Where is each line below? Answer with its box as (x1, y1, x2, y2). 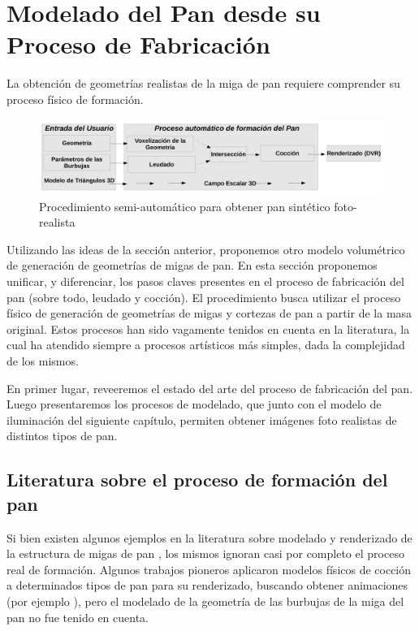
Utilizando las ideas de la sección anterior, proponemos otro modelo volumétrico (6, 240, 405, 257)
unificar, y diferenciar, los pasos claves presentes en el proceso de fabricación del (6, 273, 404, 290)
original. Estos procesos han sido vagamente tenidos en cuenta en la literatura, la (6, 320, 410, 337)
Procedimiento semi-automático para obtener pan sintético (39, 197, 330, 214)
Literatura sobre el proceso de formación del (6, 467, 388, 492)
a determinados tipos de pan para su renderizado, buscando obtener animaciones (6, 577, 408, 594)
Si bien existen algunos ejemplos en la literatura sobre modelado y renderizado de (6, 529, 413, 546)
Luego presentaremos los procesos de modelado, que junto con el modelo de (6, 395, 382, 413)
